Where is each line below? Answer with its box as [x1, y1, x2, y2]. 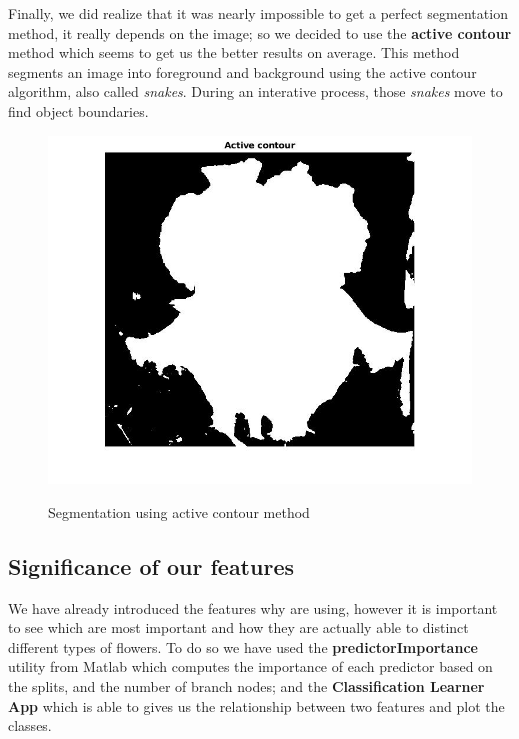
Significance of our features [8, 550, 294, 581]
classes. [8, 715, 52, 736]
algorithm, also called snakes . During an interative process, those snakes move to [8, 81, 503, 102]
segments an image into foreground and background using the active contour [8, 61, 477, 82]
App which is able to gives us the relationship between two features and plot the [8, 695, 505, 716]
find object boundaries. [8, 100, 149, 121]
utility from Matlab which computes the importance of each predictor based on [8, 656, 493, 677]
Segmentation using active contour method [48, 501, 310, 522]
